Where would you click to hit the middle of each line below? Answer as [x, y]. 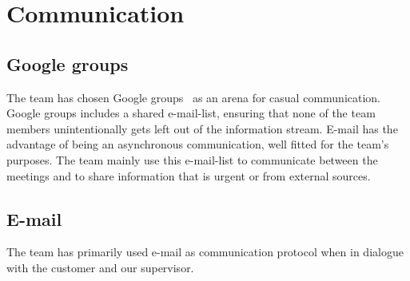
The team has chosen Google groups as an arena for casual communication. [194, 97]
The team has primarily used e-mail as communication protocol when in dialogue [205, 252]
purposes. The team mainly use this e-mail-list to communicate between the [192, 159]
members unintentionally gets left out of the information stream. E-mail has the [202, 128]
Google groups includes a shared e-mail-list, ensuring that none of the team [191, 113]
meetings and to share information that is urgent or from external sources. [189, 175]
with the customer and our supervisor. [100, 267]
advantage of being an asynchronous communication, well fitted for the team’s [198, 144]
